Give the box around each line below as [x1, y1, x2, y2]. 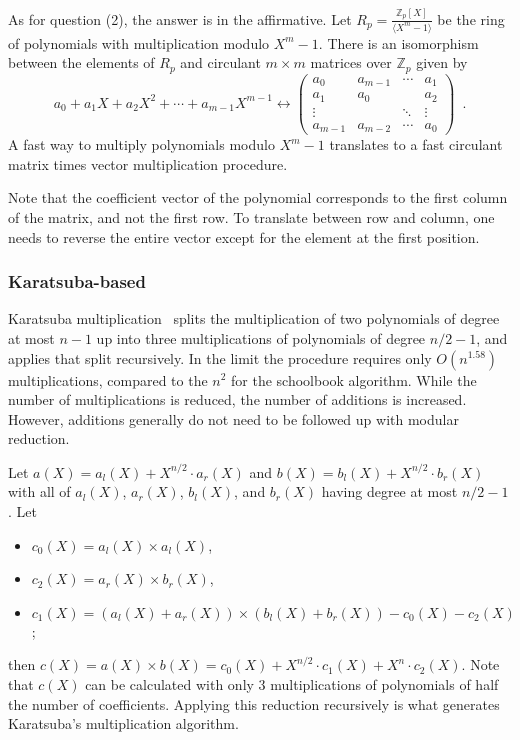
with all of [8, 481, 71, 502]
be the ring [437, 8, 505, 29]
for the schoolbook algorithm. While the [231, 369, 477, 390]
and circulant [180, 52, 261, 73]
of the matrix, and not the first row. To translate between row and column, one [8, 206, 495, 227]
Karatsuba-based [8, 269, 146, 294]
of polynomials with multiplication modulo [8, 32, 270, 53]
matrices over [310, 52, 392, 73]
